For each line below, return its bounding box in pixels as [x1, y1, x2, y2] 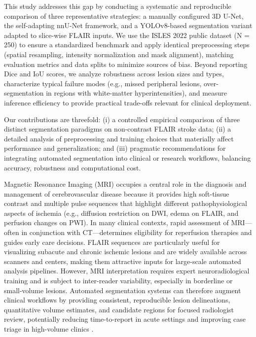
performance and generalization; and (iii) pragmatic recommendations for [4, 143, 226, 153]
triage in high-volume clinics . [4, 324, 94, 334]
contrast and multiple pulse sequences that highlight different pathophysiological [4, 198, 247, 208]
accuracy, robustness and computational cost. [4, 162, 141, 172]
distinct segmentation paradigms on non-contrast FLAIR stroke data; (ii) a [4, 124, 231, 134]
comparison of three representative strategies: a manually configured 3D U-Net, [4, 10, 244, 21]
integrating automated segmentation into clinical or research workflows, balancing [4, 152, 251, 163]
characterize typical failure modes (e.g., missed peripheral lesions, [4, 78, 202, 88]
